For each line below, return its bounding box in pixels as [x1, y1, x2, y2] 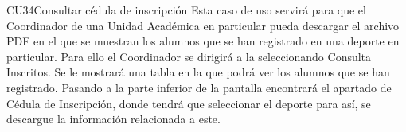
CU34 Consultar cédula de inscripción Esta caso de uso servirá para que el [6, 2, 366, 17]
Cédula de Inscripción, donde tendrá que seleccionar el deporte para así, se [6, 95, 371, 111]
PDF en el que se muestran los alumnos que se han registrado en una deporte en [6, 33, 400, 49]
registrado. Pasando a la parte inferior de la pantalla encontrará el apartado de [6, 79, 392, 95]
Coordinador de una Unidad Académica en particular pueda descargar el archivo [6, 17, 400, 33]
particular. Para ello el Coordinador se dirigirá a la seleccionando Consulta [6, 48, 372, 64]
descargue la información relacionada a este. [6, 111, 221, 127]
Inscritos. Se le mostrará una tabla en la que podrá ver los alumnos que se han [6, 64, 390, 80]
